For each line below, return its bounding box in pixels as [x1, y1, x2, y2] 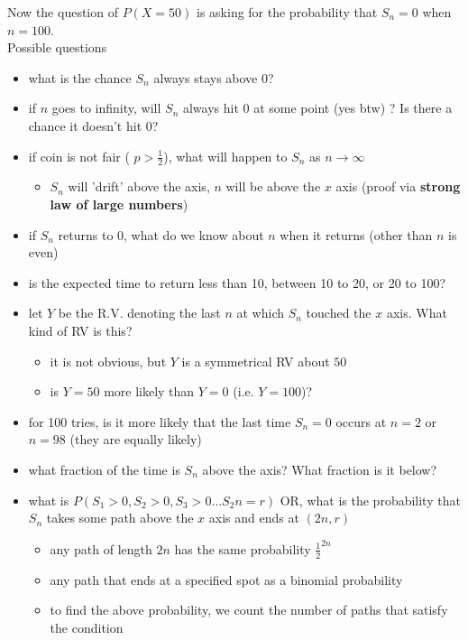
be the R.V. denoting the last [58, 303, 221, 322]
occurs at [335, 412, 387, 431]
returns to [58, 225, 114, 244]
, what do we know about [124, 225, 264, 244]
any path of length [50, 539, 152, 558]
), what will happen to [163, 146, 288, 165]
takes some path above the [46, 508, 194, 527]
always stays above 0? [153, 68, 274, 87]
